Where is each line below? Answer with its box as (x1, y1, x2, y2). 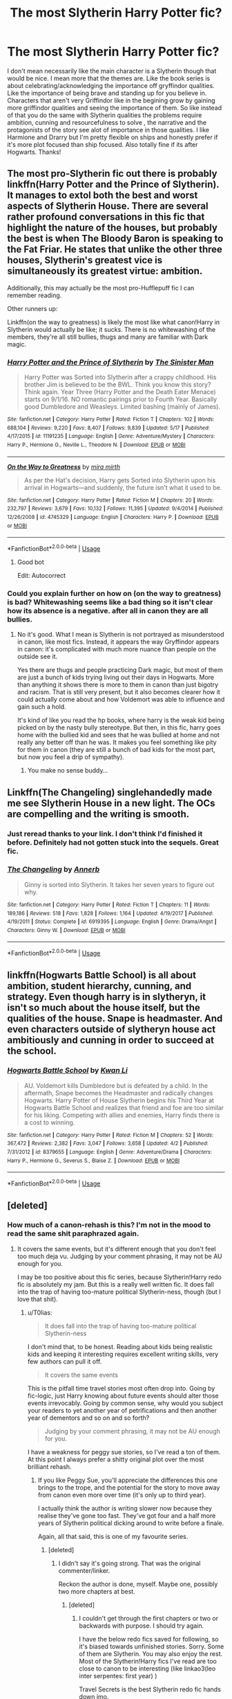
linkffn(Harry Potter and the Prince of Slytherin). (7, 179, 220, 191)
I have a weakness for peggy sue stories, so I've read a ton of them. (27, 1447, 221, 1456)
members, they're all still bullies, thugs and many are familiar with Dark (7, 333, 209, 341)
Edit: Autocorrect (17, 571, 66, 579)
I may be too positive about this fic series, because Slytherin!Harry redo (17, 1273, 222, 1281)
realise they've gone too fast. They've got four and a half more (37, 1511, 216, 1520)
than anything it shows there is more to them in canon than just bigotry (17, 680, 219, 689)
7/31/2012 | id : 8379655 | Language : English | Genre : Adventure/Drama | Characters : (7, 1149, 212, 1156)
